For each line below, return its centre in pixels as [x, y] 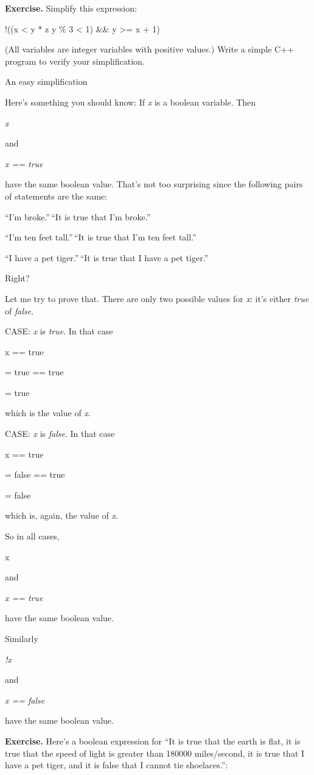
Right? [17, 278]
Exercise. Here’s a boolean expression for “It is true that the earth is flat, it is [153, 741]
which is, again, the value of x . [61, 515]
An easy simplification [46, 81]
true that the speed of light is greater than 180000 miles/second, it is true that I [155, 753]
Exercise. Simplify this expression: [71, 8]
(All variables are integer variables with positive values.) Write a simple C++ [150, 49]
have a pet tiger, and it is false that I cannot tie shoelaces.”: [117, 765]
